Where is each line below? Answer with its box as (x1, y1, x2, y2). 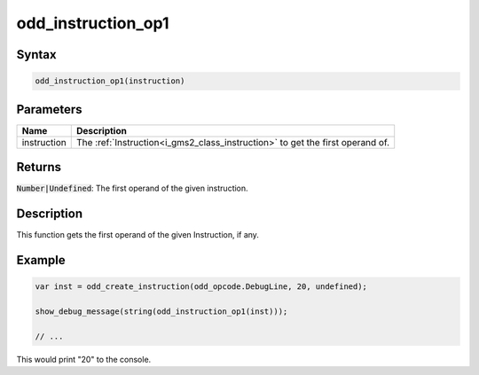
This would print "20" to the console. (16, 354, 152, 364)
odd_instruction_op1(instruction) (35, 76, 185, 86)
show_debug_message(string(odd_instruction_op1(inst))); (35, 306, 288, 316)
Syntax (16, 47, 57, 62)
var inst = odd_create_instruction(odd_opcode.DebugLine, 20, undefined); (35, 282, 368, 292)
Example (16, 253, 66, 268)
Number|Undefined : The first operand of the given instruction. (16, 183, 248, 194)
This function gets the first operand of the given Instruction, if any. (16, 230, 259, 240)
